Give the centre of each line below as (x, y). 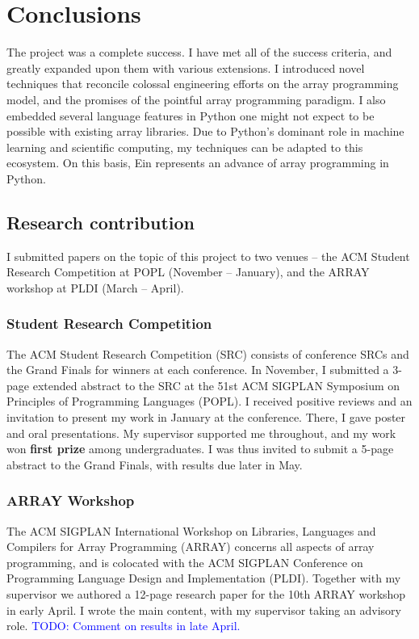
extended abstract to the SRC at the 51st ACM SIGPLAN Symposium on (216, 385)
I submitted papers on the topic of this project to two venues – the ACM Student (208, 256)
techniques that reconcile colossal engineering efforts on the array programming (203, 84)
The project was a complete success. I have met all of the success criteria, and (199, 52)
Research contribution (101, 222)
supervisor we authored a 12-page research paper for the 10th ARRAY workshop (206, 594)
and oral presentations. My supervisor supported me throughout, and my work (201, 433)
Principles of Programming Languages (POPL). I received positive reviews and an (209, 401)
